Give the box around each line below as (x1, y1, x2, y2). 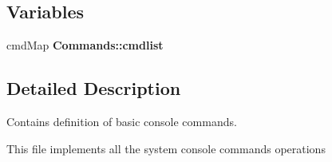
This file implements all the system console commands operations (6, 140, 326, 156)
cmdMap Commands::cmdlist (6, 37, 164, 53)
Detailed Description (6, 76, 181, 101)
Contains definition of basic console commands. (6, 113, 237, 129)
